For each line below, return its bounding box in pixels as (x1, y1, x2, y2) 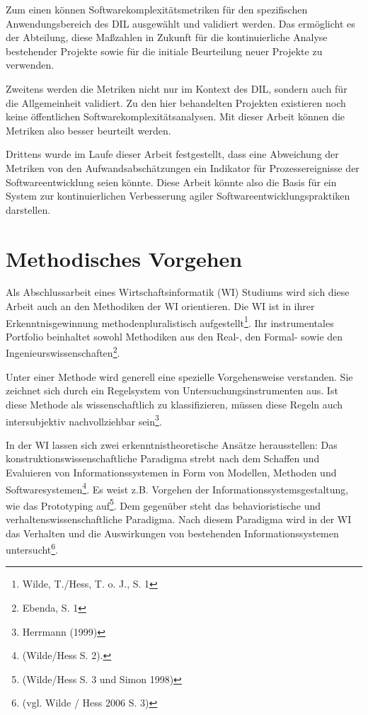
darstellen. (6, 202, 51, 217)
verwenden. (6, 57, 54, 72)
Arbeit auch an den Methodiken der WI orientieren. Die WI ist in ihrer (6, 299, 315, 314)
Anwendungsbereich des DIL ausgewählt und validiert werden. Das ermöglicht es (6, 16, 355, 30)
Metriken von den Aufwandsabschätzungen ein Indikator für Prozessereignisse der (6, 160, 360, 175)
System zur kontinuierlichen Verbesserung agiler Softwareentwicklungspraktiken (6, 188, 350, 203)
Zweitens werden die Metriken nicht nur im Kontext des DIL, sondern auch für (6, 81, 347, 96)
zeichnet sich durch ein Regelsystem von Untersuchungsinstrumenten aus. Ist (6, 383, 338, 398)
